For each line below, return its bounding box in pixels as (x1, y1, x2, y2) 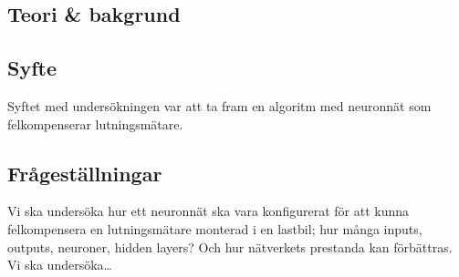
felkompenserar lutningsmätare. (7, 114, 183, 133)
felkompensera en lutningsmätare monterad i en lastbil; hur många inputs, (7, 219, 422, 238)
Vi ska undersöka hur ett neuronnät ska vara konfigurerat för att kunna (7, 201, 410, 221)
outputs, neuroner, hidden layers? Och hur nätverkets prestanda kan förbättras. (7, 237, 453, 256)
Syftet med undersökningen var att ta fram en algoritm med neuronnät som (7, 96, 432, 115)
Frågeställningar (7, 159, 162, 187)
